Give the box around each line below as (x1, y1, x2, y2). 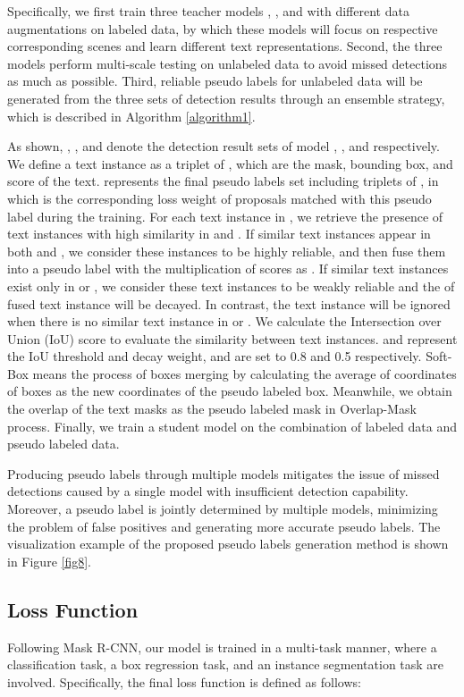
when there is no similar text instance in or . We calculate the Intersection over (7, 312, 442, 331)
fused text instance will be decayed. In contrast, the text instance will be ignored (7, 294, 451, 313)
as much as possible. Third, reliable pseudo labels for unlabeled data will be (7, 71, 423, 90)
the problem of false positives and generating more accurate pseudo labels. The (7, 516, 441, 535)
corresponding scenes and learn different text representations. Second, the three (7, 37, 443, 55)
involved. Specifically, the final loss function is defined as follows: (7, 672, 361, 691)
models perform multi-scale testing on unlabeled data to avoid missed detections (7, 54, 448, 72)
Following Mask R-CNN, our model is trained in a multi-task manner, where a (7, 637, 437, 656)
